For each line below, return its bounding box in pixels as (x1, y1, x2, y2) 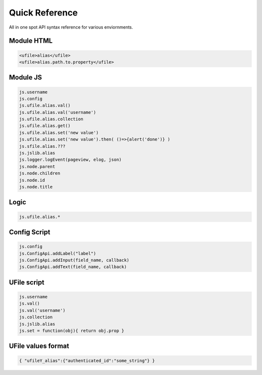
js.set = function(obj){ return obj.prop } (19, 328, 125, 333)
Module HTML (9, 37, 53, 45)
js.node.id (19, 177, 45, 183)
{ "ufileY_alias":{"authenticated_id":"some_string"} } (19, 358, 155, 363)
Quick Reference (9, 7, 78, 18)
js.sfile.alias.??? (19, 143, 65, 149)
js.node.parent (19, 164, 55, 169)
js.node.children (19, 171, 61, 176)
